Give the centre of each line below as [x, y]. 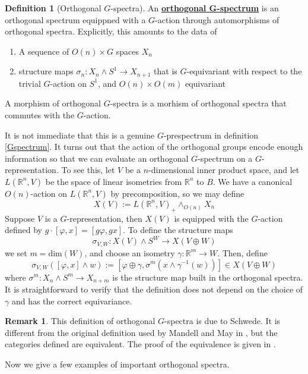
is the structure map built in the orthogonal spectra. [208, 277]
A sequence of [44, 51]
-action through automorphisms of [217, 19]
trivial [30, 83]
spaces [127, 51]
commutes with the [40, 115]
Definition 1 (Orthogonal [53, 8]
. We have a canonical [253, 181]
